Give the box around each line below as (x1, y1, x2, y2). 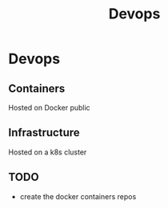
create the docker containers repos (19, 191, 137, 201)
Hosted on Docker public (8, 103, 90, 112)
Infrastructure (8, 126, 80, 140)
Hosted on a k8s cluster (8, 147, 87, 157)
